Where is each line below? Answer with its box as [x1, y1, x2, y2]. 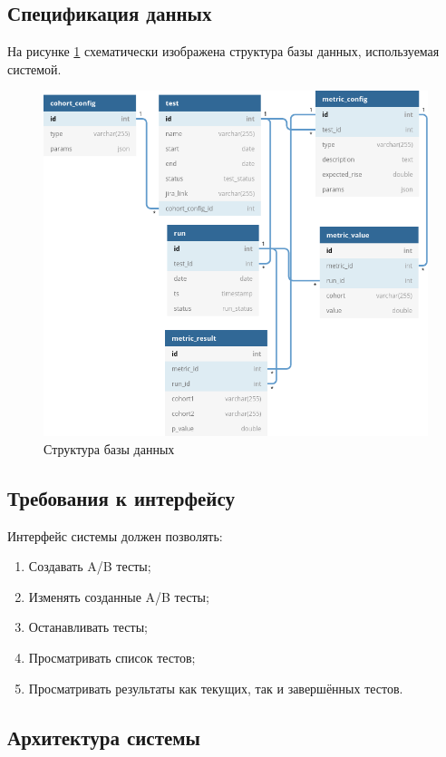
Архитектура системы [7, 723, 201, 751]
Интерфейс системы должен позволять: [7, 526, 223, 545]
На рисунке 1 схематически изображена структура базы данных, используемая [7, 42, 440, 61]
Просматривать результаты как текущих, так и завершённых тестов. [28, 678, 403, 697]
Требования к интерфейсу [7, 483, 236, 511]
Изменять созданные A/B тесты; [28, 587, 209, 606]
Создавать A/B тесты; [28, 557, 151, 576]
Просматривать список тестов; [28, 647, 196, 666]
